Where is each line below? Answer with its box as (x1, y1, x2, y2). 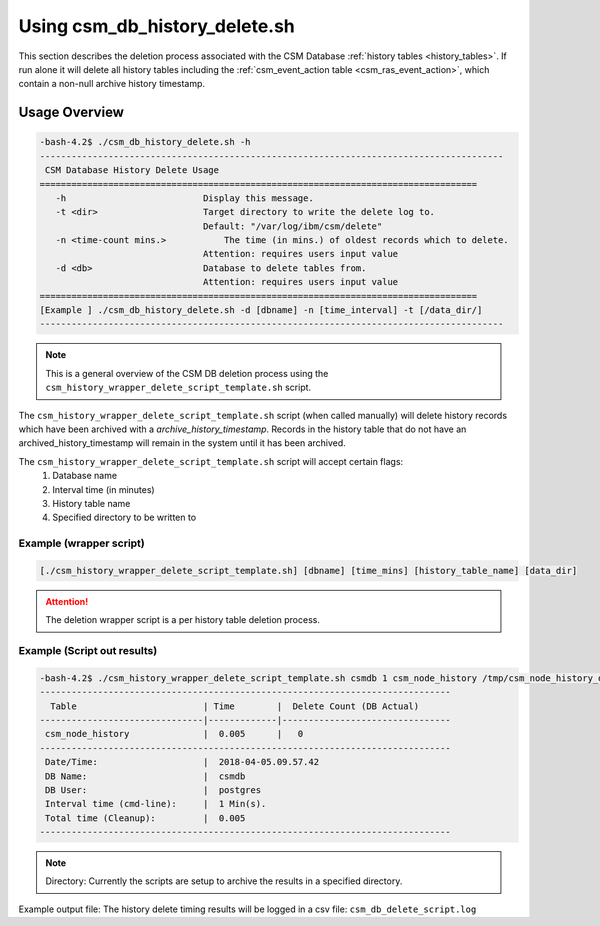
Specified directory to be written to (52, 511, 197, 524)
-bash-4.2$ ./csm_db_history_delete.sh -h (39, 136, 251, 148)
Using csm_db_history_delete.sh (18, 15, 295, 37)
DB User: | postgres (45, 784, 262, 795)
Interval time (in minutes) (52, 483, 155, 495)
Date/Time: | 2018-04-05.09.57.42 (45, 756, 320, 768)
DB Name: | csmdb (45, 770, 246, 782)
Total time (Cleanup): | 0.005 (45, 812, 246, 824)
